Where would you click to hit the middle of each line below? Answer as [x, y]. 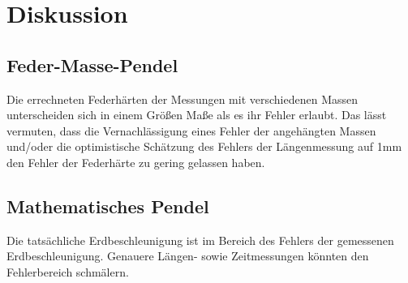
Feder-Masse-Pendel [92, 64]
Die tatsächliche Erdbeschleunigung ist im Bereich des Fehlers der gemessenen [200, 240]
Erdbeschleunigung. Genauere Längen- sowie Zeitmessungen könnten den [188, 256]
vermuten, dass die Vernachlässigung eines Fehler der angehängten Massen [191, 130]
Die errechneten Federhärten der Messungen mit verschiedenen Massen [183, 99]
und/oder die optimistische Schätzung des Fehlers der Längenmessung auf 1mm [204, 146]
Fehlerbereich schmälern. [68, 271]
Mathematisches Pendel [108, 206]
